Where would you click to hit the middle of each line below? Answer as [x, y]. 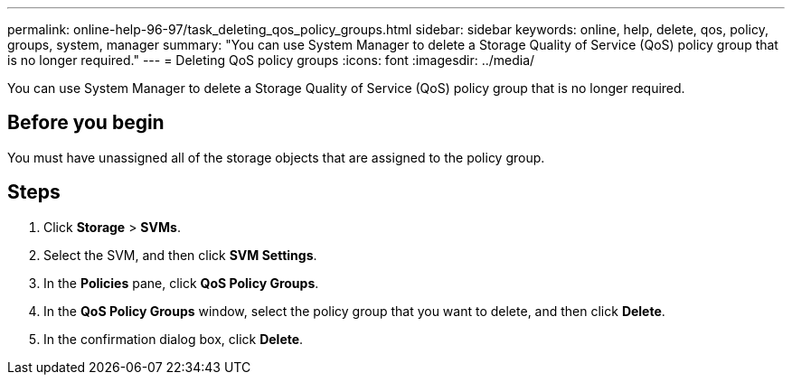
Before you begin [86, 123]
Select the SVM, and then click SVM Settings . [180, 255]
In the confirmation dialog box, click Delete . [174, 339]
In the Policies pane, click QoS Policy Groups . [181, 283]
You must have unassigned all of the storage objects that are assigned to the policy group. [276, 157]
